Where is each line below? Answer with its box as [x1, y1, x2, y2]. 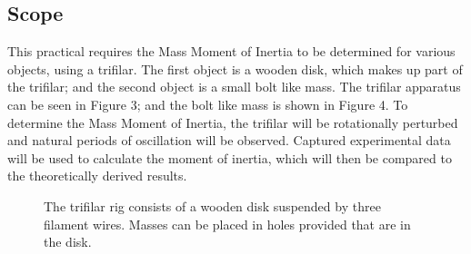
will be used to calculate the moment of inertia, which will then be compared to [7, 148, 452, 167]
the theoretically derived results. [7, 166, 187, 185]
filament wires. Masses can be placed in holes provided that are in [44, 214, 411, 233]
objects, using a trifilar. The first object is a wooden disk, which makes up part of [7, 59, 463, 78]
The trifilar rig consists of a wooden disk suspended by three [44, 196, 381, 215]
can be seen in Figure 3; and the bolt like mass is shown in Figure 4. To [7, 94, 408, 113]
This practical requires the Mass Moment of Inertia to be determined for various [7, 42, 456, 61]
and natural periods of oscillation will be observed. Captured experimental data [7, 131, 451, 150]
